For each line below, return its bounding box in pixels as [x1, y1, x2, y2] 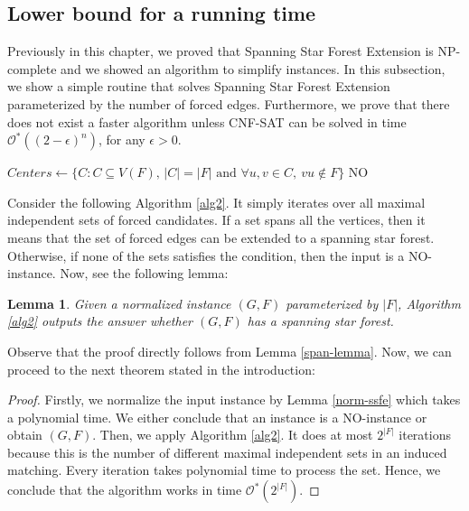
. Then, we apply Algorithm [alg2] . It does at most [92, 425, 373, 444]
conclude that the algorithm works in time [7, 480, 242, 499]
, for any [98, 130, 145, 149]
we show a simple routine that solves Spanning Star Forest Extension [7, 77, 390, 96]
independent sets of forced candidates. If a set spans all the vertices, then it [7, 210, 426, 229]
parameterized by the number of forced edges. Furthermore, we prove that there [7, 94, 450, 113]
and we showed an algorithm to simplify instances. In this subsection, [61, 59, 446, 78]
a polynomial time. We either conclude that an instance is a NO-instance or [7, 407, 427, 426]
